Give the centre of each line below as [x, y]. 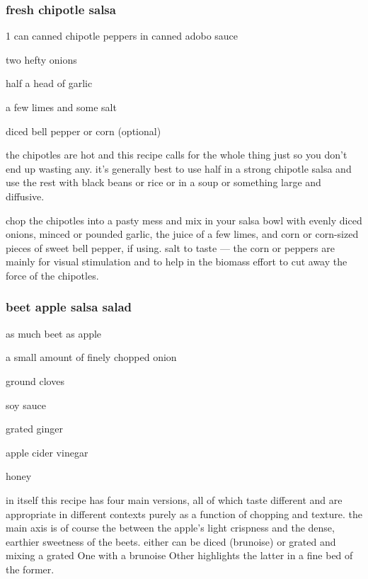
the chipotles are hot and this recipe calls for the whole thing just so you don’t [177, 155]
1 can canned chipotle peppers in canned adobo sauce [122, 36]
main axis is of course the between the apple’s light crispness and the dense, [170, 528]
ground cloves [35, 380]
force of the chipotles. [52, 275]
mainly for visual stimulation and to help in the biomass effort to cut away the [177, 262]
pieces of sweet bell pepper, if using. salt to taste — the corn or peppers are [170, 247]
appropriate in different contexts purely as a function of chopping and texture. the [184, 514]
